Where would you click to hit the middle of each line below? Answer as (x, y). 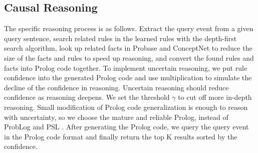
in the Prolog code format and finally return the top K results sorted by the (121, 136)
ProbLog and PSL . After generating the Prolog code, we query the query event (126, 127)
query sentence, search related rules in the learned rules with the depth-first (120, 38)
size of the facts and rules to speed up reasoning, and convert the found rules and (129, 57)
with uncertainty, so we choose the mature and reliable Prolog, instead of (116, 117)
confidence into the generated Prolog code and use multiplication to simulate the (128, 78)
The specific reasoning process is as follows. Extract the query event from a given (129, 28)
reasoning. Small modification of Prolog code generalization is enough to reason (126, 107)
